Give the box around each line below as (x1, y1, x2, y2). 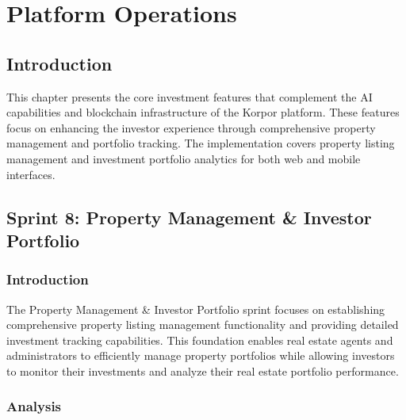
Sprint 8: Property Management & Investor (6, 204, 372, 229)
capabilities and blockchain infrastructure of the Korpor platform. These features (6, 104, 400, 120)
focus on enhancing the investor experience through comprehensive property (6, 119, 376, 136)
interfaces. (6, 166, 56, 182)
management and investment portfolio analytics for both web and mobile (6, 150, 361, 166)
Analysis (6, 396, 62, 416)
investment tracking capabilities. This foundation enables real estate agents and (6, 331, 393, 348)
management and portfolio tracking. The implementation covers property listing (6, 135, 395, 151)
